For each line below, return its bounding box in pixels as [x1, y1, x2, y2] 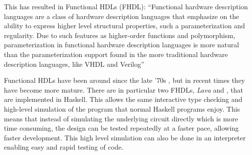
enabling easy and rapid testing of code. [4, 142, 124, 152]
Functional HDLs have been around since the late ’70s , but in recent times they [4, 75, 245, 85]
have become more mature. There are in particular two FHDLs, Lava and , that [4, 84, 243, 95]
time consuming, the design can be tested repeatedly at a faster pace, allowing [4, 123, 239, 133]
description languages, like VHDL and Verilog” [4, 58, 144, 69]
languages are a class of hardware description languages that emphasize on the [4, 11, 239, 21]
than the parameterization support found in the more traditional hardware [4, 49, 228, 59]
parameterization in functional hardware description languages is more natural [4, 39, 239, 50]
